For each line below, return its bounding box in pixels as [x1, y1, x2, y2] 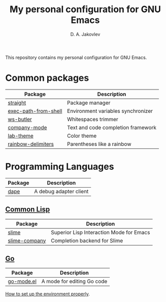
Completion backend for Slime [50, 237, 123, 244]
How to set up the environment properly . [5, 291, 90, 297]
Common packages [5, 72, 89, 84]
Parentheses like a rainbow [67, 140, 131, 147]
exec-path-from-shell [8, 107, 62, 114]
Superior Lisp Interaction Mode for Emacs [50, 229, 150, 236]
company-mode [8, 124, 47, 131]
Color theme [67, 132, 97, 139]
